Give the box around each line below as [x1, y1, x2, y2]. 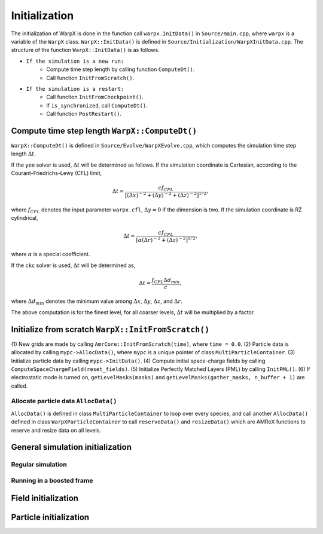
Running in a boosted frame [11, 476, 93, 484]
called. [11, 382, 28, 389]
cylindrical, [11, 214, 38, 221]
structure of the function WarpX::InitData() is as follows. [11, 47, 160, 54]
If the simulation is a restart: [26, 85, 124, 92]
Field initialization [11, 493, 79, 503]
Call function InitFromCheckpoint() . [46, 93, 144, 101]
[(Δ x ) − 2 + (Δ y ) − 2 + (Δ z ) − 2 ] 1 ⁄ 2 [124, 191, 207, 198]
